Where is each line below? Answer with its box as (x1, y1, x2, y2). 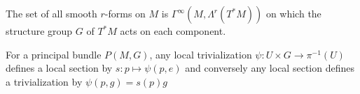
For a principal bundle (6, 47, 102, 61)
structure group (6, 24, 73, 38)
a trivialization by (6, 74, 83, 88)
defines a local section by (6, 61, 113, 75)
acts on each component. (120, 24, 226, 38)
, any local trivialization (149, 47, 252, 61)
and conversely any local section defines (185, 61, 354, 75)
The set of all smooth (6, 6, 97, 20)
